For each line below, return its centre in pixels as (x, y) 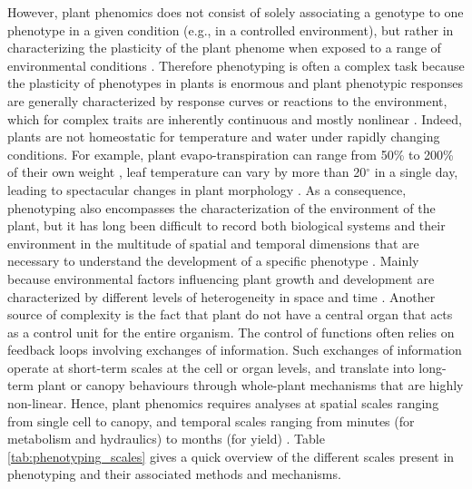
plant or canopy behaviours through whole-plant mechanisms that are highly (251, 385)
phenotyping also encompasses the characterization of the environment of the (221, 207)
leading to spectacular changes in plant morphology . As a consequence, (207, 189)
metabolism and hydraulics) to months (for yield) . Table (166, 439)
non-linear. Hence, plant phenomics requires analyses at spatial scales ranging (223, 403)
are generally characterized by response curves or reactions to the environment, (227, 100)
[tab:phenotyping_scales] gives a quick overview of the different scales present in (231, 456)
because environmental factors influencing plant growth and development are (221, 278)
